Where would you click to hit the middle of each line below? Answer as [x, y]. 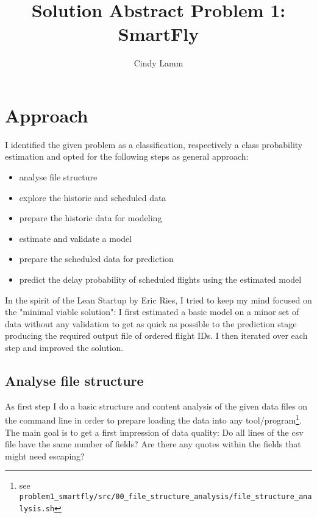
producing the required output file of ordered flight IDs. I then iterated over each [156, 335]
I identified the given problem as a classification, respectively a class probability [154, 144]
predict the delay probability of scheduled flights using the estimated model [160, 279]
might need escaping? [45, 456]
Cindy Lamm [158, 63]
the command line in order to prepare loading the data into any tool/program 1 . [153, 419]
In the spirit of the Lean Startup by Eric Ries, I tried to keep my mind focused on [158, 300]
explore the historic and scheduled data [93, 197]
